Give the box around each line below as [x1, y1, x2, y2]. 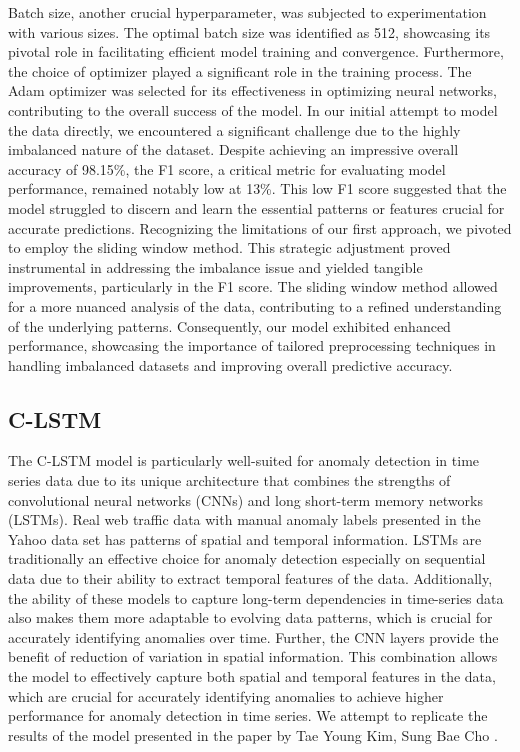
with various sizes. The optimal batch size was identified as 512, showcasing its [8, 21, 491, 42]
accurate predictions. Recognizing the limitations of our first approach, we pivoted [8, 217, 512, 238]
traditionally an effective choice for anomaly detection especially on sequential [8, 548, 486, 569]
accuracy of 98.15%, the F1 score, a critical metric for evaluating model [8, 158, 446, 179]
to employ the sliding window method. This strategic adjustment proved [8, 237, 451, 258]
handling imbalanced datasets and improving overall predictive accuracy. [8, 354, 453, 375]
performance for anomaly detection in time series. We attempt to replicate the [8, 705, 488, 726]
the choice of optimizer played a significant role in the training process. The [8, 60, 472, 81]
